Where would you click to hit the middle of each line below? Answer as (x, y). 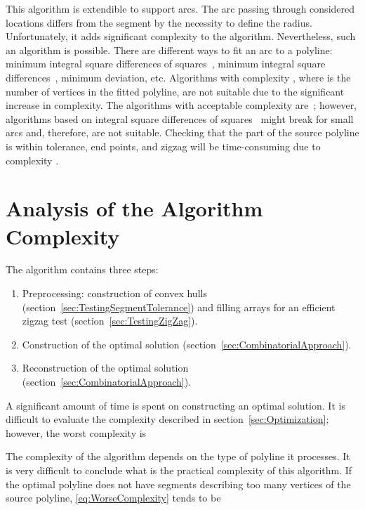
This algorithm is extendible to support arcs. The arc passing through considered (180, 8)
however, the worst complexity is (76, 432)
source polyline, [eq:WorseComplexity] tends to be (113, 498)
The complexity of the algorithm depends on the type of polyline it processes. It (178, 456)
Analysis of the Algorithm (134, 208)
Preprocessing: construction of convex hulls (114, 293)
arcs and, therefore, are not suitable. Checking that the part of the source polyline (182, 132)
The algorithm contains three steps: (82, 269)
